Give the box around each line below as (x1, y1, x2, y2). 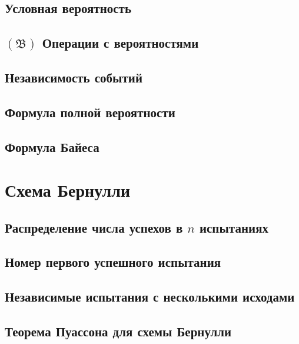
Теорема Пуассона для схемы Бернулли (5, 322, 232, 340)
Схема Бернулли (5, 178, 131, 202)
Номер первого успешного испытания (5, 253, 221, 271)
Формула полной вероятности (5, 102, 175, 121)
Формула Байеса (5, 137, 99, 156)
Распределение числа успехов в (5, 218, 183, 236)
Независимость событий (5, 68, 142, 86)
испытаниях (199, 218, 268, 236)
